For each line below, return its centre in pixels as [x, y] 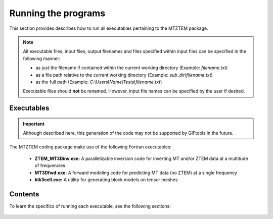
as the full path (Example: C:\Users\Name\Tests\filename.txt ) [99, 82]
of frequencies [50, 166]
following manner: [42, 59]
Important [34, 124]
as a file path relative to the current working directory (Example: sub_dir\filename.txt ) [124, 75]
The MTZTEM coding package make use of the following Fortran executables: [90, 147]
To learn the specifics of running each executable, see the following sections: [90, 206]
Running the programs [57, 13]
